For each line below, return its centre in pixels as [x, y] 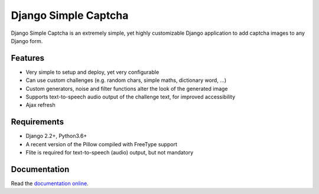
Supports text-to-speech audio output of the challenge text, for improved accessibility [131, 97]
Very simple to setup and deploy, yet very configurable [92, 72]
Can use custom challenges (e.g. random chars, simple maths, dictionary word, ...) [126, 80]
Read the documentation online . [50, 183]
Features [27, 58]
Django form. [27, 41]
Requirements [38, 122]
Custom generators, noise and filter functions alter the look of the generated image [127, 88]
